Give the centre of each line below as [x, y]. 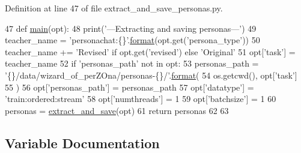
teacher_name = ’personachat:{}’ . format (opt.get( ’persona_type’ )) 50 [132, 40]
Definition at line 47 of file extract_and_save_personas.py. [114, 8]
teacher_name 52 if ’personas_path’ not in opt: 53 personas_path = [132, 63]
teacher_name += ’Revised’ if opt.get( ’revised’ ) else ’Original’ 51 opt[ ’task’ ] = [150, 51]
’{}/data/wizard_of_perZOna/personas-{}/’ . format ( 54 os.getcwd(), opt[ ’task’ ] [151, 75]
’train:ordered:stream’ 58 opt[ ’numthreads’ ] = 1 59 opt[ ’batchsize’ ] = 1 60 [141, 99]
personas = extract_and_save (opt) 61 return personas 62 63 [117, 110]
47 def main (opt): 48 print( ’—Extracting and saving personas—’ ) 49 [131, 28]
